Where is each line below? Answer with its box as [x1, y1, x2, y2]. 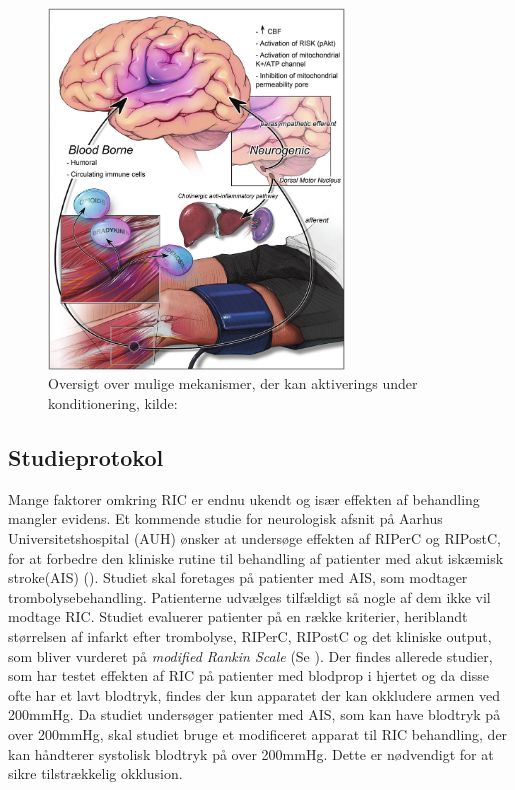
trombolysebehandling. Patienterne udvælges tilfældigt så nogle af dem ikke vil [8, 586, 491, 607]
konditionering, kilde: [48, 393, 178, 414]
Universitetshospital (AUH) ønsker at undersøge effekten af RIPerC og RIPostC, [8, 528, 501, 549]
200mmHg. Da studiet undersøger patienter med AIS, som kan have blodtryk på [8, 704, 501, 725]
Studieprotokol [8, 442, 164, 473]
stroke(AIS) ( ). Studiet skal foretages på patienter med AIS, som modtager [8, 567, 468, 588]
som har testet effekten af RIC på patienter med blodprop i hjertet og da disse [8, 665, 489, 686]
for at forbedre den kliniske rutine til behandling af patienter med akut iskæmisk [8, 547, 504, 568]
